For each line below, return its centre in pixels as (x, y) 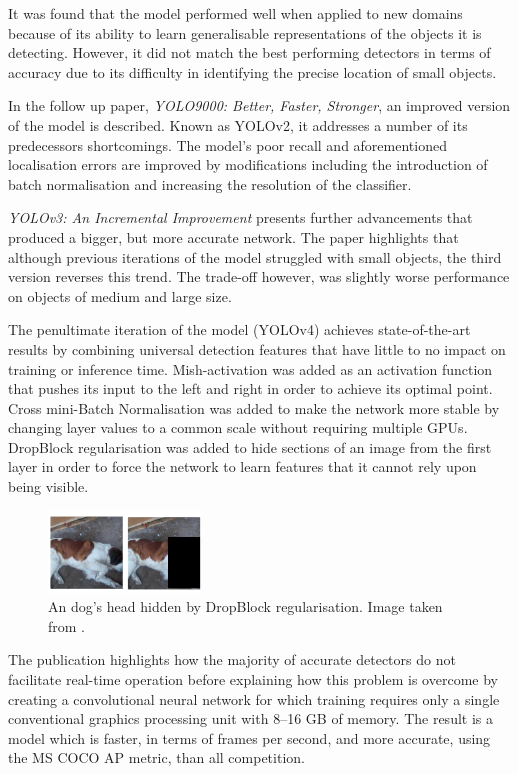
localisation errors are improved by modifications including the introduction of (248, 164)
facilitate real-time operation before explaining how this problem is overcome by (253, 679)
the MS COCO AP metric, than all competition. (156, 757)
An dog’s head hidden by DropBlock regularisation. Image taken (245, 606)
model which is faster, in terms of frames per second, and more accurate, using (249, 737)
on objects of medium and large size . (120, 295)
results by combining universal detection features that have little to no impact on (257, 348)
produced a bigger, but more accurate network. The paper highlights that (233, 236)
